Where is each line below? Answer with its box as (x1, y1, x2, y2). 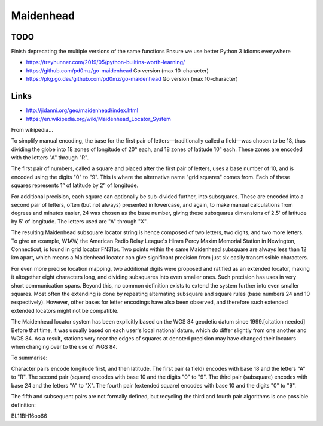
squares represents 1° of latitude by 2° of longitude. (11, 182, 139, 189)
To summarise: (11, 354, 48, 361)
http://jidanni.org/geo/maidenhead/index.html (26, 107, 139, 114)
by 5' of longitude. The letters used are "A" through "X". (11, 217, 148, 225)
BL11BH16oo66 (11, 412, 47, 419)
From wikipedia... (11, 126, 54, 133)
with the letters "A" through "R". (11, 154, 89, 161)
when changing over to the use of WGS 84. (11, 343, 118, 351)
